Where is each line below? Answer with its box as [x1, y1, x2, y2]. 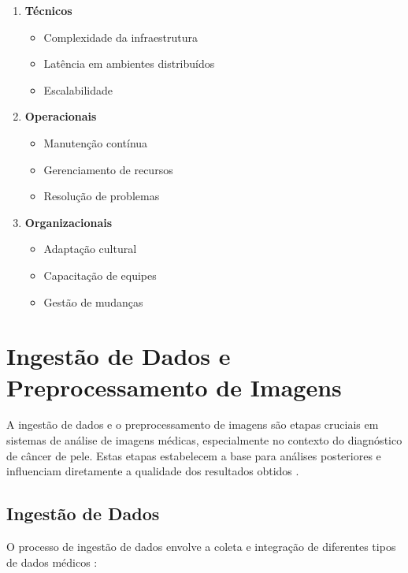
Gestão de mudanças [43, 293, 143, 310]
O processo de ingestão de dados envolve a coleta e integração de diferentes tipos [6, 538, 396, 555]
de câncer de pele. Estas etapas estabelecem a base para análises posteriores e [6, 447, 381, 463]
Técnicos [24, 2, 72, 18]
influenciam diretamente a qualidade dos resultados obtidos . [6, 463, 299, 479]
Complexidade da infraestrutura [43, 28, 198, 45]
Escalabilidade [43, 81, 113, 98]
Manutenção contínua [43, 134, 148, 151]
